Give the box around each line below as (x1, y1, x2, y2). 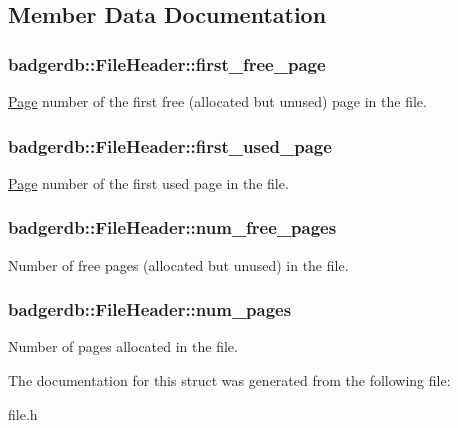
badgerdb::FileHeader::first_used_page (8, 133, 332, 158)
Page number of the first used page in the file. (8, 172, 289, 193)
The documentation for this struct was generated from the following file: (8, 370, 451, 391)
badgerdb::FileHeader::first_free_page (8, 51, 326, 76)
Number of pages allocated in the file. (8, 336, 238, 357)
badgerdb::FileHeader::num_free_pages (8, 215, 337, 240)
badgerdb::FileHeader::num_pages (8, 297, 292, 322)
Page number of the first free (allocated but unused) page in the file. (8, 91, 427, 111)
